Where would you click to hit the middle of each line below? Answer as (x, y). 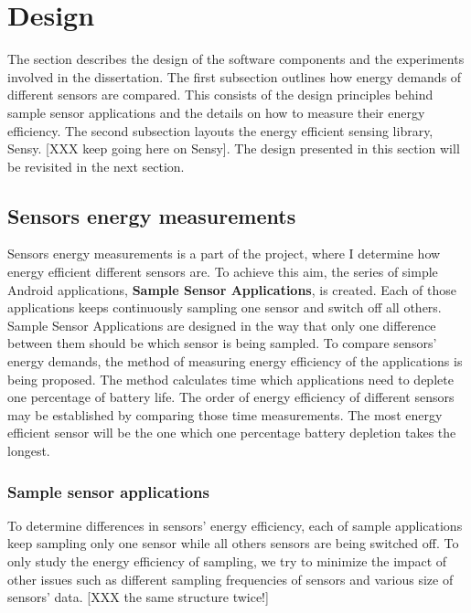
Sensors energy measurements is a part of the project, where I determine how (224, 254)
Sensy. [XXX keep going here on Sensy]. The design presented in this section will (234, 148)
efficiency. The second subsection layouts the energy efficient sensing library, (220, 130)
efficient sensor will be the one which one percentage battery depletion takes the (232, 433)
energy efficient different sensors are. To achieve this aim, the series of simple (223, 272)
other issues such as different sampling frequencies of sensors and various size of (230, 579)
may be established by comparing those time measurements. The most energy (225, 414)
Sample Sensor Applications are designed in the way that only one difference (222, 325)
